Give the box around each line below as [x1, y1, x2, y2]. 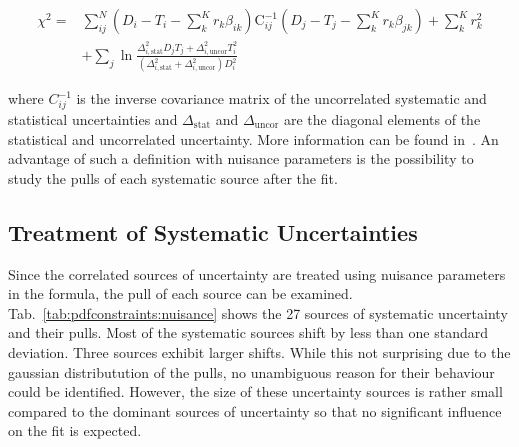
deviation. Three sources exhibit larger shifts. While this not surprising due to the [8, 341, 511, 362]
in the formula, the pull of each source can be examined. [8, 283, 353, 304]
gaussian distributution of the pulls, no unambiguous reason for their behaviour [8, 361, 495, 382]
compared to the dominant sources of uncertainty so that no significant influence [8, 400, 502, 421]
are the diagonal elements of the [284, 108, 481, 129]
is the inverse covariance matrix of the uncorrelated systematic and [76, 88, 487, 109]
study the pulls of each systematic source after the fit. [8, 167, 338, 188]
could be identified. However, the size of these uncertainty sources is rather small [8, 381, 503, 402]
